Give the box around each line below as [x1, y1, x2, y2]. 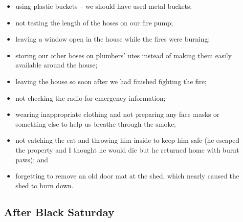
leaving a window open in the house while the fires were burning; [15, 34, 210, 44]
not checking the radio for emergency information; [15, 92, 166, 103]
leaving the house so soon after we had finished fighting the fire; [15, 76, 207, 86]
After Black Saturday [4, 204, 114, 219]
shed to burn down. [15, 180, 74, 190]
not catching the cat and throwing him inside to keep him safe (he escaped [15, 135, 240, 145]
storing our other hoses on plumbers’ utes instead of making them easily [15, 50, 232, 60]
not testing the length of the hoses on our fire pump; [15, 17, 173, 27]
